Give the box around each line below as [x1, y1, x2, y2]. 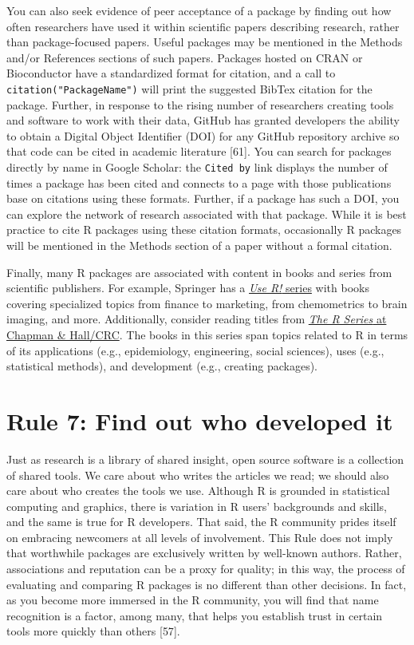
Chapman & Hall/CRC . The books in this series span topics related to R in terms [6, 326, 408, 342]
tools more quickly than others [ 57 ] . [6, 623, 180, 639]
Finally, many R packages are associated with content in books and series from [6, 263, 392, 280]
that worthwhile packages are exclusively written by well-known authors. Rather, [6, 544, 402, 561]
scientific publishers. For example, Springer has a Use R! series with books [6, 279, 369, 296]
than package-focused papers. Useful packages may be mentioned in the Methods [6, 34, 403, 50]
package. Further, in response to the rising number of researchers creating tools [6, 96, 394, 113]
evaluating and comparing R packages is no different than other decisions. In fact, [6, 576, 407, 592]
